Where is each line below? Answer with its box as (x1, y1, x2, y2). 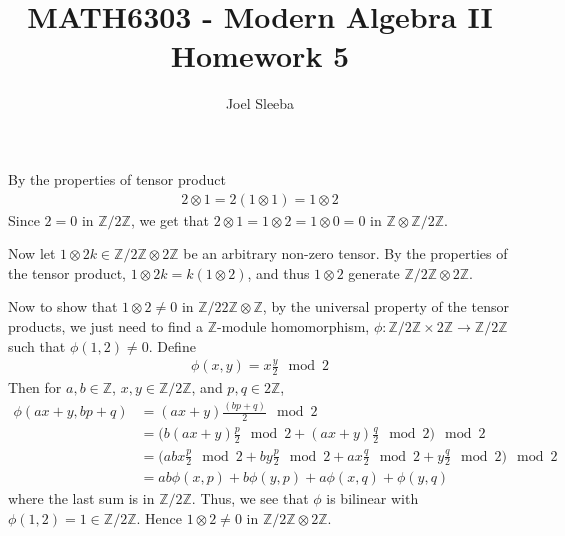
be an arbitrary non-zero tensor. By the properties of (183, 243, 508, 264)
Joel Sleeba (225, 93, 295, 114)
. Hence (136, 508, 182, 528)
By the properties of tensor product (8, 168, 226, 189)
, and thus (247, 262, 310, 283)
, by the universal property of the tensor (262, 296, 509, 317)
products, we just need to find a (8, 315, 204, 336)
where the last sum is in (8, 488, 155, 509)
